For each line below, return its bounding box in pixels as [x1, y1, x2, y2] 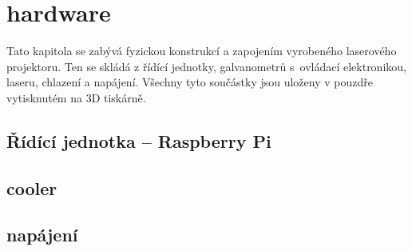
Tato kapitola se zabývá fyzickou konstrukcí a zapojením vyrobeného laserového [6, 42, 397, 59]
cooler [6, 175, 57, 200]
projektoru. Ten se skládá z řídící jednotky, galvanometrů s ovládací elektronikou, [6, 58, 406, 74]
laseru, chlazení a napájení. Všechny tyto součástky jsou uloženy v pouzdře [6, 74, 373, 90]
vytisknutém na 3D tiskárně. [6, 89, 146, 106]
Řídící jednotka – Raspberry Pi [6, 128, 271, 153]
